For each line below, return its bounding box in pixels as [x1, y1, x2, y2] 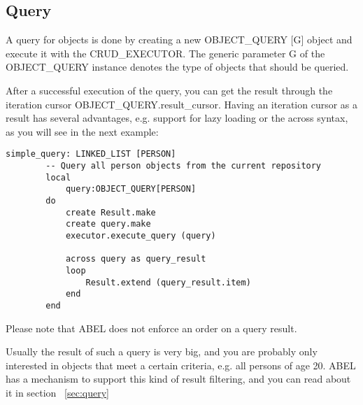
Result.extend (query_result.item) [85, 277, 251, 287]
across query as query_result [65, 254, 206, 264]
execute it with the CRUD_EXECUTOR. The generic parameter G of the [6, 45, 325, 60]
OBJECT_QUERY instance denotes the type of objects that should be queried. [6, 59, 349, 74]
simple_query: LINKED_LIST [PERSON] [6, 149, 176, 159]
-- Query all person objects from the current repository [45, 161, 322, 171]
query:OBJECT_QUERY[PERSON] [65, 184, 197, 194]
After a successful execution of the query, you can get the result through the [6, 83, 333, 97]
